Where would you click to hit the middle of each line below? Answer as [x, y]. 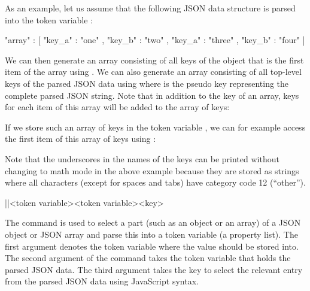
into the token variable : [49, 19]
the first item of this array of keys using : [80, 139]
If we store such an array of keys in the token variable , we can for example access [155, 127]
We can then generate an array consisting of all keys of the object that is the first [154, 60]
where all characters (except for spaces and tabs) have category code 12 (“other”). [155, 182]
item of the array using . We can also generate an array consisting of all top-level [153, 72]
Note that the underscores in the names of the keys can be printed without [142, 158]
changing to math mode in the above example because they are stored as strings [152, 170]
